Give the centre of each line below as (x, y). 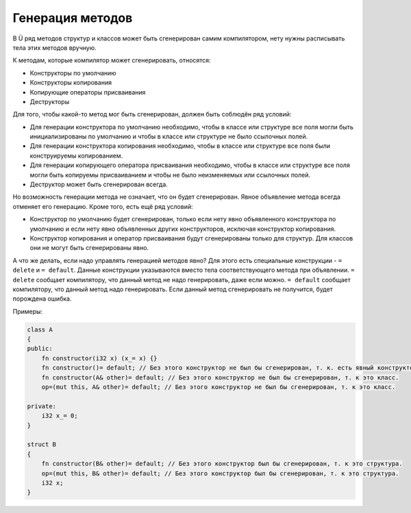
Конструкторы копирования (71, 83)
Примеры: (28, 311)
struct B (42, 445)
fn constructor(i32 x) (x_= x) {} (99, 358)
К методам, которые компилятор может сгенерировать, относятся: (112, 60)
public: (40, 349)
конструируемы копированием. (76, 155)
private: (42, 406)
